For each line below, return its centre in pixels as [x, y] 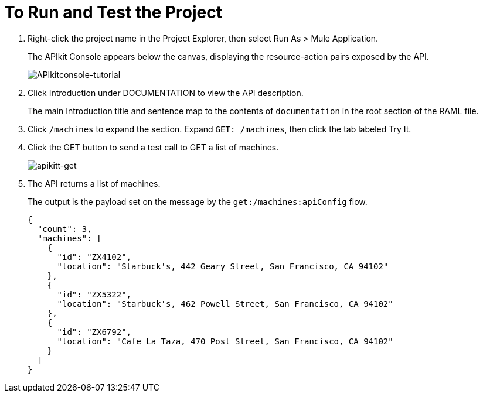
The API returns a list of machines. [94, 183]
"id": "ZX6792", [94, 332]
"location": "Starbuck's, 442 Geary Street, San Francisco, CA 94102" [223, 266]
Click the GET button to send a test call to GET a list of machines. [153, 147]
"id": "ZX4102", [94, 257]
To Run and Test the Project [113, 12]
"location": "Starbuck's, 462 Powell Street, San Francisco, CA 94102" [225, 304]
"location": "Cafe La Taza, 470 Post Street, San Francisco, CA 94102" [225, 341]
